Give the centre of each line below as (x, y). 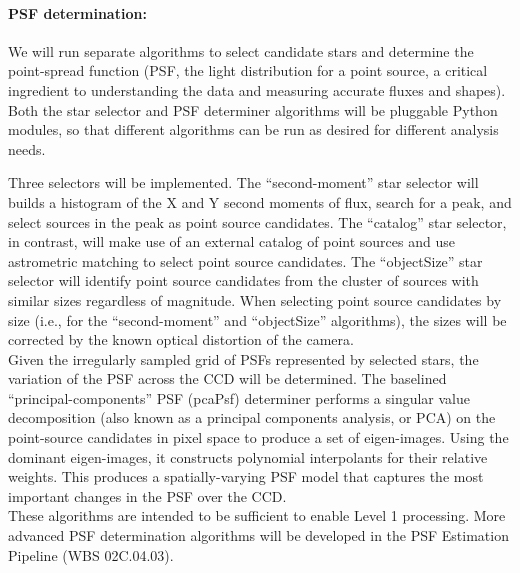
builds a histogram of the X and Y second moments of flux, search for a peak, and (260, 201)
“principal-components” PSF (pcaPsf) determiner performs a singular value (239, 397)
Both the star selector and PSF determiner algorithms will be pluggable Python (253, 109)
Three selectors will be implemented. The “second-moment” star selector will (243, 182)
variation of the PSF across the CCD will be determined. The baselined (227, 378)
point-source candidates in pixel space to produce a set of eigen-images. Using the (258, 437)
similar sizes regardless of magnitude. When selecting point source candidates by (255, 299)
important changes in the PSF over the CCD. (147, 495)
